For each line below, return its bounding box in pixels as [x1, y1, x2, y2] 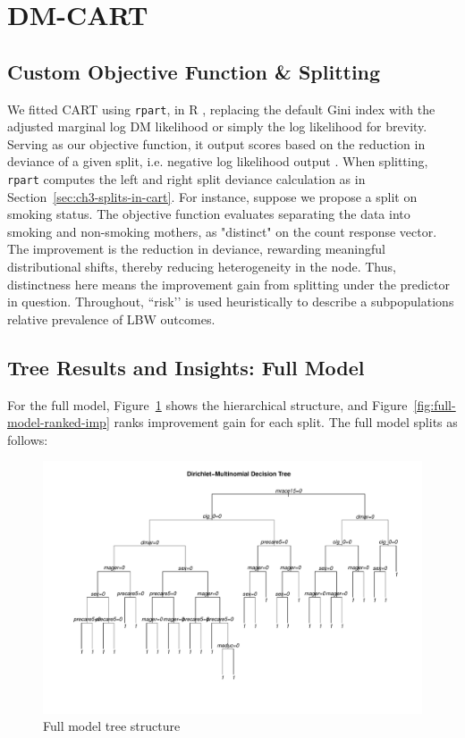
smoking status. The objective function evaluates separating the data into [7, 205, 410, 223]
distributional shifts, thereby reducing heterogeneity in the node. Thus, [7, 257, 396, 276]
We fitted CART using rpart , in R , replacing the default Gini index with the [7, 99, 435, 118]
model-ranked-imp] [7, 413, 110, 432]
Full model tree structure [43, 717, 181, 735]
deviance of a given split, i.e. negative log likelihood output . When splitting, [7, 152, 428, 171]
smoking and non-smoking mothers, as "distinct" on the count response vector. [7, 222, 437, 240]
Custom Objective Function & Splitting [7, 57, 381, 85]
